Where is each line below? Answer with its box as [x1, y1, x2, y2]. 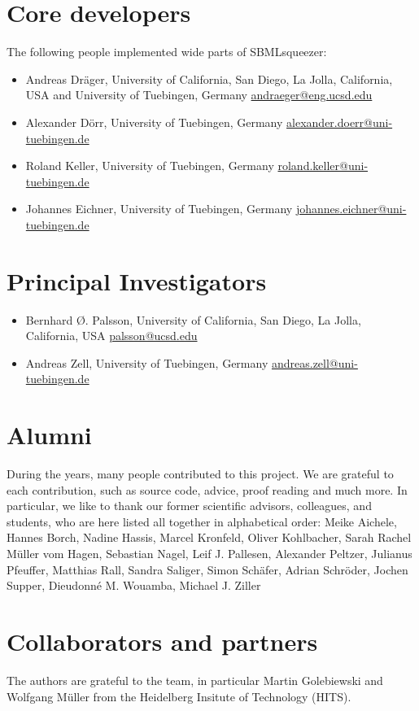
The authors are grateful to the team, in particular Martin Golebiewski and [7, 671, 383, 688]
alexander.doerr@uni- [286, 113, 393, 130]
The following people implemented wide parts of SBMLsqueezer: [7, 43, 327, 60]
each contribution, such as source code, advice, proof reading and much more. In [7, 481, 408, 498]
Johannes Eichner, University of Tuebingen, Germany [25, 200, 293, 217]
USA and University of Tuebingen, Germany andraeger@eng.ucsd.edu [25, 86, 373, 103]
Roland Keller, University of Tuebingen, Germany [25, 157, 274, 174]
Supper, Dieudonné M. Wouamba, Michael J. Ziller [7, 577, 261, 594]
